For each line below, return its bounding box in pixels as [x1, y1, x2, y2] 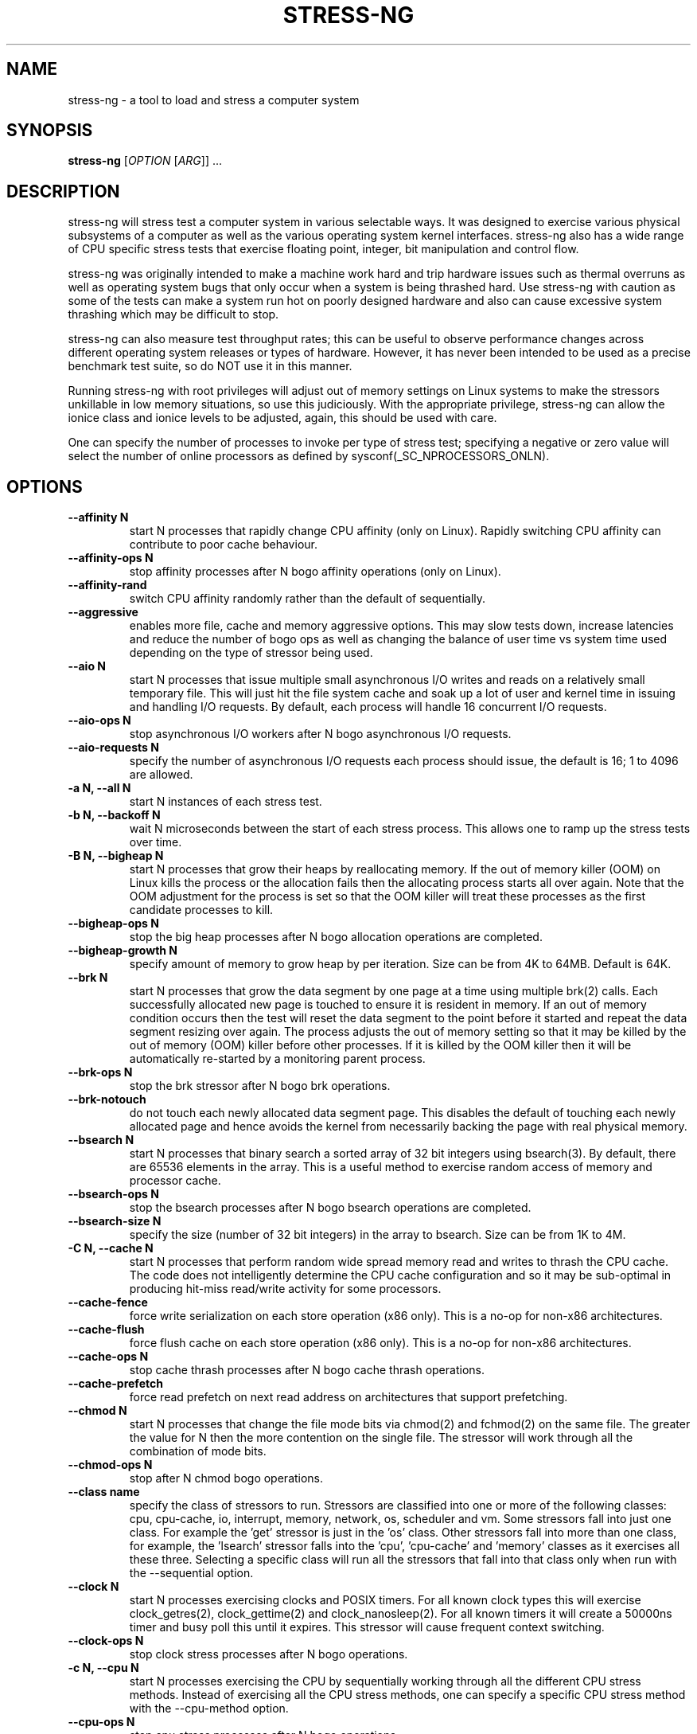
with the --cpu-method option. [129, 1701, 289, 1716]
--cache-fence [68, 1295, 148, 1310]
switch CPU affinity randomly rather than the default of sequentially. [129, 592, 486, 606]
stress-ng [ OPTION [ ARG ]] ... [68, 154, 223, 168]
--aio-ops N [68, 713, 131, 728]
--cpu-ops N [68, 1715, 135, 1729]
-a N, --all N [68, 781, 131, 795]
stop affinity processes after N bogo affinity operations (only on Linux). [129, 564, 501, 579]
